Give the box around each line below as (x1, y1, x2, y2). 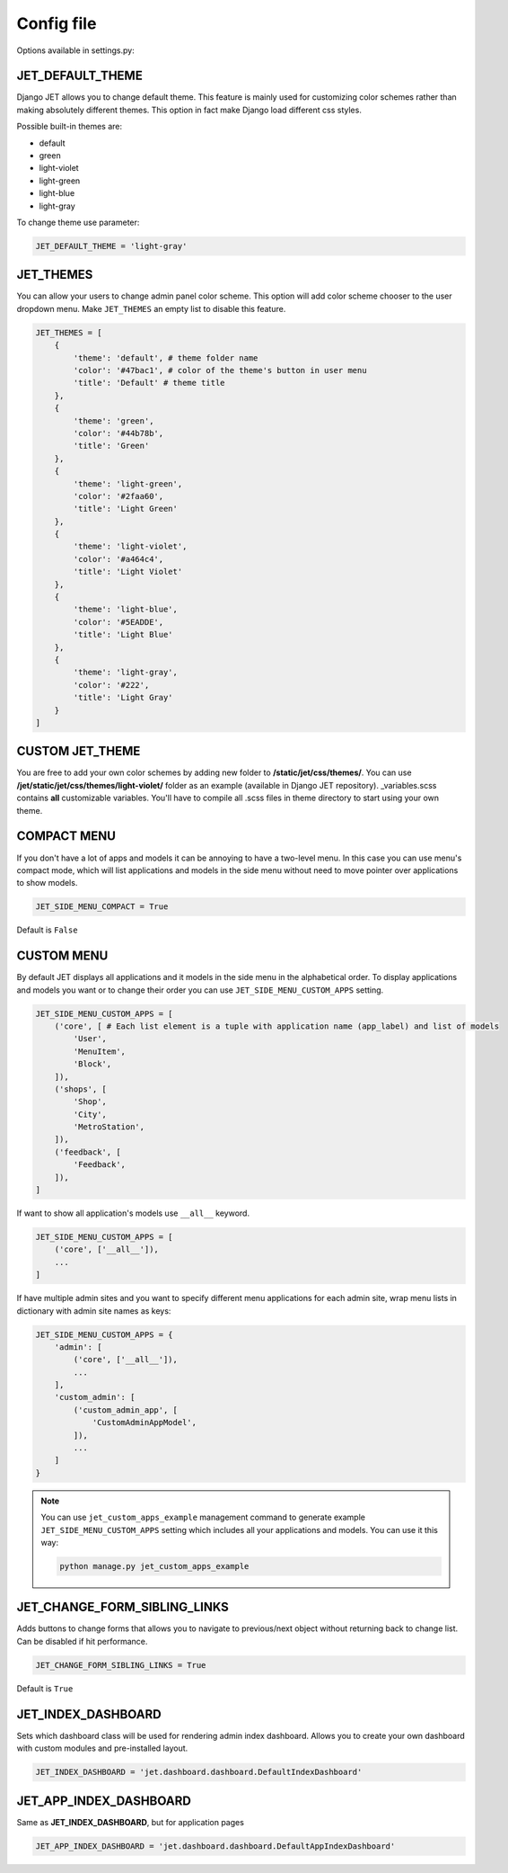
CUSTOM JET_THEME (16, 744, 141, 759)
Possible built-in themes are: (16, 121, 123, 132)
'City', (73, 1109, 108, 1119)
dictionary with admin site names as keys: (16, 1305, 171, 1316)
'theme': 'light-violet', (73, 541, 188, 552)
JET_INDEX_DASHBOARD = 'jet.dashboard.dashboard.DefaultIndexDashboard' (35, 1767, 363, 1778)
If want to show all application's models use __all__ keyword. (16, 1208, 250, 1218)
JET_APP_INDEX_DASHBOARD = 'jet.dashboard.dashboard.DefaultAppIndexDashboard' (35, 1841, 396, 1851)
